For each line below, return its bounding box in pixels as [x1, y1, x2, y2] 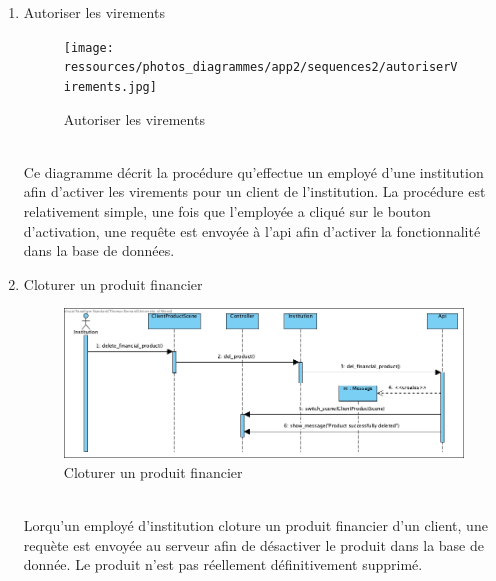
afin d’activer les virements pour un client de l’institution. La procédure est [23, 181, 486, 202]
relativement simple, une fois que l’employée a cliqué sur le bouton [23, 200, 431, 221]
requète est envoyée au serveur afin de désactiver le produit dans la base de [23, 534, 484, 555]
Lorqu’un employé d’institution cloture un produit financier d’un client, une [23, 515, 488, 536]
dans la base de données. [23, 240, 175, 261]
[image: [63, 40, 114, 55]
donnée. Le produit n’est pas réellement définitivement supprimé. [23, 554, 423, 575]
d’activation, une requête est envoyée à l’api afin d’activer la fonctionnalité [23, 220, 481, 241]
